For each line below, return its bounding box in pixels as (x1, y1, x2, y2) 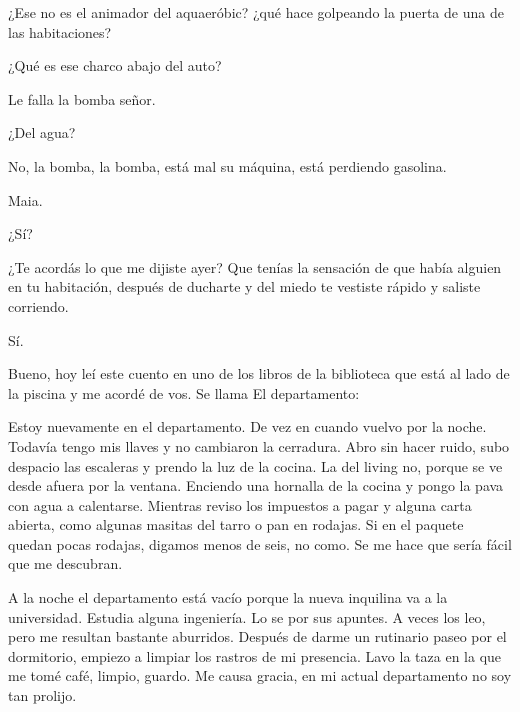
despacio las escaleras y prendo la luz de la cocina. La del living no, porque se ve (8, 455, 503, 476)
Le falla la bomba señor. (8, 88, 156, 109)
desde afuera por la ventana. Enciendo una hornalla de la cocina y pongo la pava (8, 475, 504, 496)
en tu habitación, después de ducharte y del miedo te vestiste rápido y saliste (8, 276, 481, 297)
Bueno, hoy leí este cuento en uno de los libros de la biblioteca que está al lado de (8, 363, 510, 384)
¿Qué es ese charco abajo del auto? (8, 55, 222, 76)
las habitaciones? (8, 21, 112, 42)
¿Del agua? (8, 122, 76, 143)
